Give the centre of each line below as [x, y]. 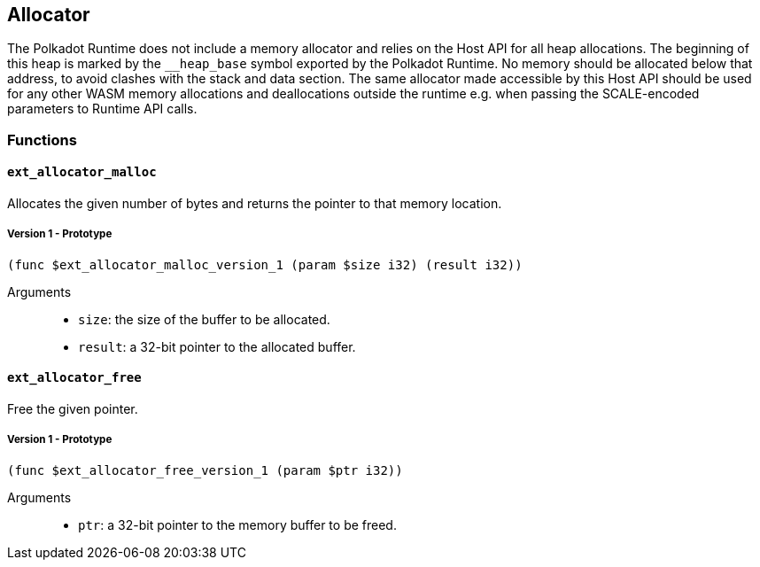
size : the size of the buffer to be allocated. [204, 319]
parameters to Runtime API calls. [102, 109]
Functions [42, 140]
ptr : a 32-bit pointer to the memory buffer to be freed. [237, 524]
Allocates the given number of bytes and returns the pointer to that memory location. [255, 204]
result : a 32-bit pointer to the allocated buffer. [217, 346]
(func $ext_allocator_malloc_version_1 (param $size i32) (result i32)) [265, 264]
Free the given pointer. [73, 409]
